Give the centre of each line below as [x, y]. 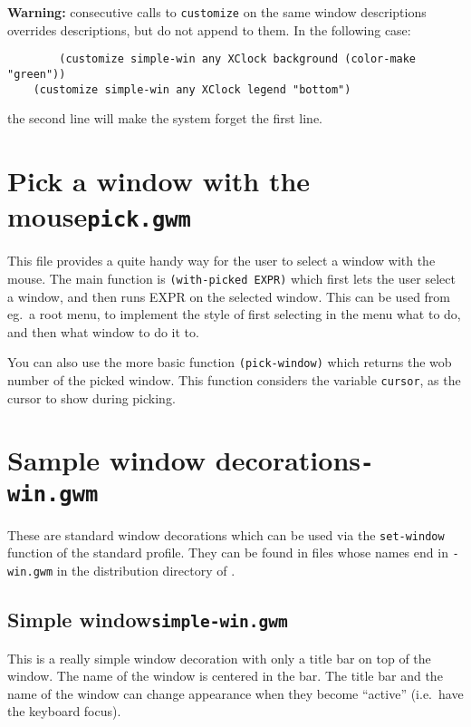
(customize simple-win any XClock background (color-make [238, 59]
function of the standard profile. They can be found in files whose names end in [228, 553]
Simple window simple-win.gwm [148, 620]
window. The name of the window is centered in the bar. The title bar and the [225, 676]
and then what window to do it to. [103, 331]
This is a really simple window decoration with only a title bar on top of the [219, 658]
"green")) [37, 74]
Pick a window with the [159, 180]
